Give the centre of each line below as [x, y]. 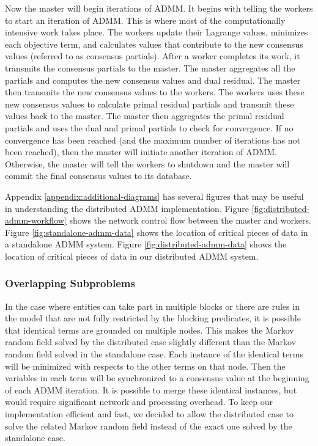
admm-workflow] [36, 220]
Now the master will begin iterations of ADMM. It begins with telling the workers [159, 8]
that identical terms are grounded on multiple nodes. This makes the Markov [150, 330]
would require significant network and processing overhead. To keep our [139, 402]
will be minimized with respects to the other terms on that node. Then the [145, 366]
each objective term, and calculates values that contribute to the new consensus [154, 44]
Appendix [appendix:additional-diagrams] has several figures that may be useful [154, 196]
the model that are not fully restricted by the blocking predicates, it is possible [153, 318]
